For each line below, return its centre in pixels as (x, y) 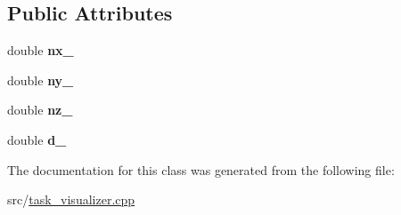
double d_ (37, 139)
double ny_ (41, 80)
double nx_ (41, 50)
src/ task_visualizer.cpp (71, 199)
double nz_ (40, 110)
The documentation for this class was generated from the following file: (201, 169)
